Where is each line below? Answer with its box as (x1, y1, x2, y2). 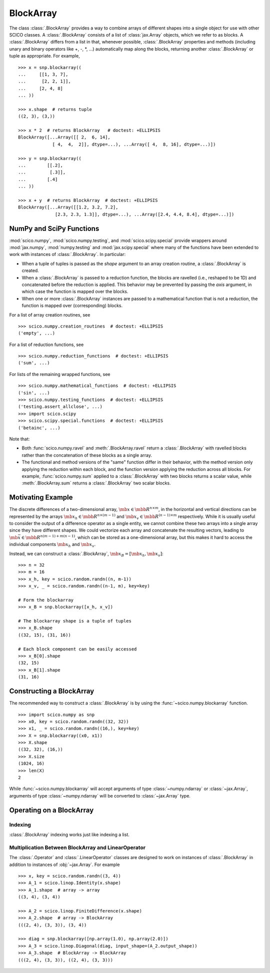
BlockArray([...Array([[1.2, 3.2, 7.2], (18, 204, 118, 210)
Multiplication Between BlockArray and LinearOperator (9, 844, 146, 851)
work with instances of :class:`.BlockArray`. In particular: (9, 251, 126, 257)
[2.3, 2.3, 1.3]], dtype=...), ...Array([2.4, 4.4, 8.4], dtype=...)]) (55, 211, 234, 217)
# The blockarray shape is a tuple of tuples (18, 618, 132, 624)
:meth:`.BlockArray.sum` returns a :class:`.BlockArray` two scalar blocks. (21, 480, 171, 486)
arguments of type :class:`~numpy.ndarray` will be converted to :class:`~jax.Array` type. (9, 792, 191, 798)
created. (21, 267, 39, 273)
